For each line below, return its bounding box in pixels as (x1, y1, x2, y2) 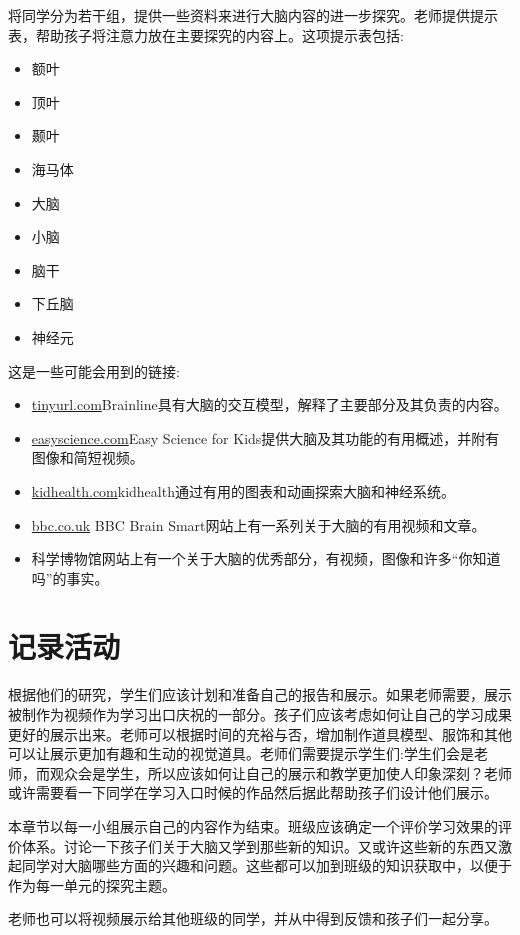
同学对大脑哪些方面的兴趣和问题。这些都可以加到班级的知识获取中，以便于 (21, 855, 512, 876)
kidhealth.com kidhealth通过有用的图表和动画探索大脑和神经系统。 (31, 480, 455, 501)
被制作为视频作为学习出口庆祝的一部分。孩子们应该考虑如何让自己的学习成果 (8, 704, 512, 724)
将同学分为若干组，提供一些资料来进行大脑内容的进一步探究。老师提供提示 (8, 5, 498, 25)
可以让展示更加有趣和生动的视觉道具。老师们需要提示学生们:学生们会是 (8, 743, 474, 764)
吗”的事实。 (31, 567, 109, 588)
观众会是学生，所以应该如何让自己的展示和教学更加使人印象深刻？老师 (49, 762, 512, 783)
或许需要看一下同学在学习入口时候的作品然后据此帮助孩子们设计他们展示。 (8, 782, 498, 803)
